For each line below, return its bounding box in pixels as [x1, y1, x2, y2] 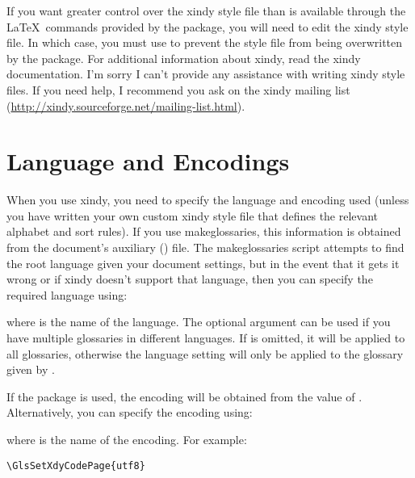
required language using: [6, 286, 128, 303]
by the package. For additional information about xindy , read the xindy [6, 49, 361, 66]
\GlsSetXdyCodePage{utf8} [6, 459, 145, 472]
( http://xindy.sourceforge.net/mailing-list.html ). [6, 97, 245, 114]
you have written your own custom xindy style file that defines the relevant [6, 207, 379, 224]
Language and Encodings [6, 145, 290, 178]
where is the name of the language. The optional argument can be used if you [6, 313, 391, 330]
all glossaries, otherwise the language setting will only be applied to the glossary [6, 345, 404, 362]
